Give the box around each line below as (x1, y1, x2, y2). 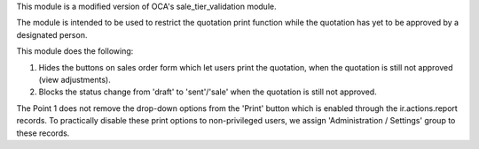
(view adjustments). (38, 74, 111, 85)
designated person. (16, 29, 88, 40)
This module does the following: (16, 46, 134, 56)
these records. (16, 128, 70, 138)
